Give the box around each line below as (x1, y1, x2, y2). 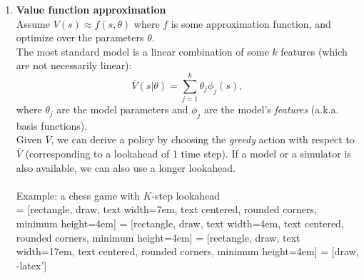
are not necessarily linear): (16, 58, 132, 73)
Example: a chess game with (16, 187, 140, 202)
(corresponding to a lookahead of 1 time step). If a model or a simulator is (25, 146, 351, 161)
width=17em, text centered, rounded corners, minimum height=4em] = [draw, (16, 244, 359, 259)
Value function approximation (16, 2, 166, 16)
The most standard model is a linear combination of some (16, 43, 269, 58)
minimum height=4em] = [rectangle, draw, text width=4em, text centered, (16, 216, 344, 231)
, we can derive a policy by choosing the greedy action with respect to (51, 132, 355, 147)
